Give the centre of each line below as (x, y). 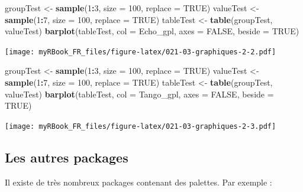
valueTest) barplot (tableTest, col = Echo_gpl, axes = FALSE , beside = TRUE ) (152, 31)
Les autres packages (67, 157)
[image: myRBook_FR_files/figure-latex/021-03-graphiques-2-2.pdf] (141, 52)
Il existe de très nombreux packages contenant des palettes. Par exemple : (138, 182)
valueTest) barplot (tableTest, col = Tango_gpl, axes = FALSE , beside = (139, 94)
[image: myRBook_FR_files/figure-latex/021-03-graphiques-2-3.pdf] (141, 126)
